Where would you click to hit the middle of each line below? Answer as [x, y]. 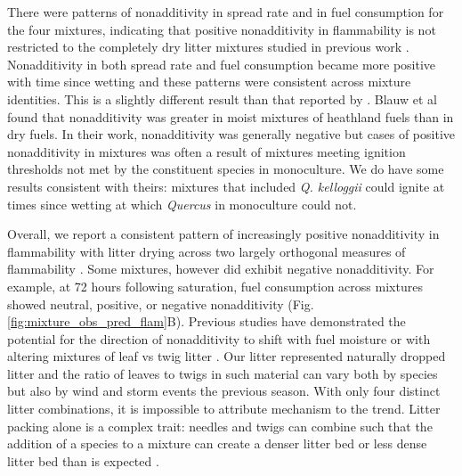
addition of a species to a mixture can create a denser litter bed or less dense [217, 443]
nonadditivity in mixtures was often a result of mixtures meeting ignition [207, 151]
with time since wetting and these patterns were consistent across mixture [209, 82]
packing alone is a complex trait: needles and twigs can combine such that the [220, 426]
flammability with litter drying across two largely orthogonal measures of [207, 251]
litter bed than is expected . [83, 460]
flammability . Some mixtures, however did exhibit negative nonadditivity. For [221, 269]
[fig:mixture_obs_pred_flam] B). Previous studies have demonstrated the [207, 321]
